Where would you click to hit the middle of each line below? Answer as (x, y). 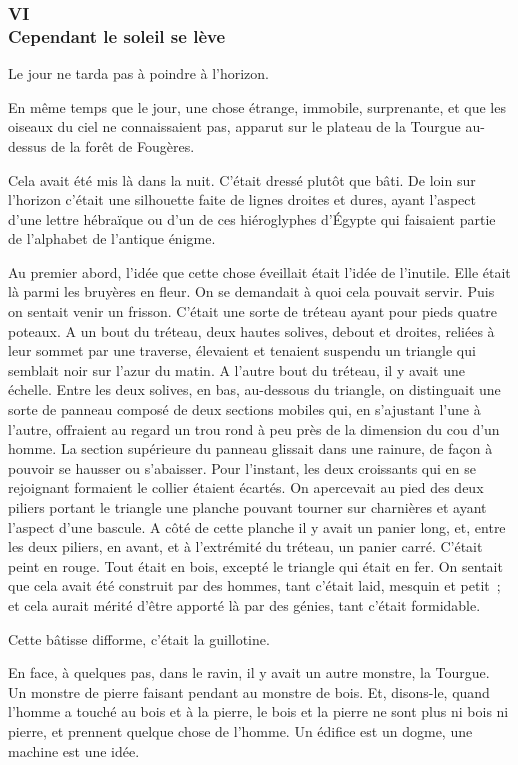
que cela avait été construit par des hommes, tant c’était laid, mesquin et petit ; (254, 585)
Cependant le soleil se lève (117, 35)
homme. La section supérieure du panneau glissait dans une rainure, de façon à (250, 448)
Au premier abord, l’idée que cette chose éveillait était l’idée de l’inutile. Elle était (259, 271)
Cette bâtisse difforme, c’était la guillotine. (139, 638)
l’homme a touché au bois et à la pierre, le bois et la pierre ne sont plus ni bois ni (258, 711)
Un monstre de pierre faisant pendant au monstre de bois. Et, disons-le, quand (249, 691)
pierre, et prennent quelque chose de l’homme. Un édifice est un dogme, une (240, 730)
